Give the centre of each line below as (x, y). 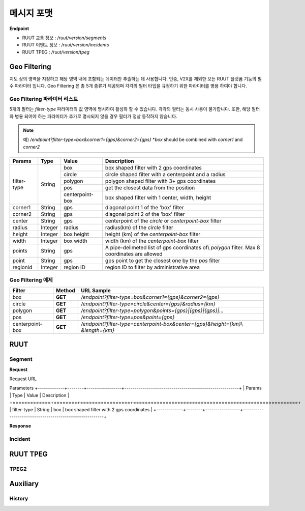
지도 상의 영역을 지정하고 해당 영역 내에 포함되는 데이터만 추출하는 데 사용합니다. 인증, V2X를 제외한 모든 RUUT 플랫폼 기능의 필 (135, 78)
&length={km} (98, 330)
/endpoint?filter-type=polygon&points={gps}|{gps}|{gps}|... (152, 310)
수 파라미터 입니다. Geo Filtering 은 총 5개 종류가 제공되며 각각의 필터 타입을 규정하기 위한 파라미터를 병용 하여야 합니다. (128, 86)
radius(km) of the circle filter (139, 228)
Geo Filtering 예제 (31, 280)
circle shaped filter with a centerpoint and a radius (165, 175)
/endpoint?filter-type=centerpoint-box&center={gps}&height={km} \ (162, 324)
